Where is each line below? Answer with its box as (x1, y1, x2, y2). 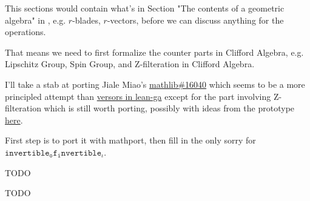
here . (5, 113, 23, 126)
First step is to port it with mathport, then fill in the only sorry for (5, 134, 256, 147)
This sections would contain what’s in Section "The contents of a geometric (5, 2, 285, 14)
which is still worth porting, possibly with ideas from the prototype (44, 102, 295, 114)
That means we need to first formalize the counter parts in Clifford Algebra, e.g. (5, 45, 304, 58)
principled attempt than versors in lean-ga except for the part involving (5, 90, 271, 102)
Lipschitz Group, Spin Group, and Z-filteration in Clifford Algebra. (5, 58, 255, 70)
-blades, (72, 13, 101, 26)
